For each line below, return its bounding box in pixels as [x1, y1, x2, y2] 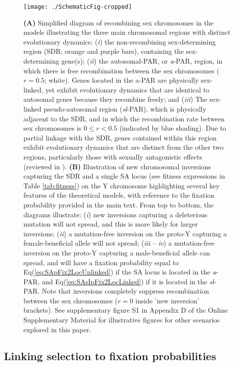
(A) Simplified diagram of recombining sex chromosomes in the [23, 17, 214, 27]
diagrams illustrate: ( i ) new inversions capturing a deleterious [23, 209, 208, 219]
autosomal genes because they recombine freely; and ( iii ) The [23, 94, 208, 104]
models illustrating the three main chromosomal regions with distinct [23, 27, 231, 37]
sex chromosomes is [23, 123, 82, 133]
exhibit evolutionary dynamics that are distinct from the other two [23, 142, 224, 152]
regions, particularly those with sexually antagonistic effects [23, 151, 202, 161]
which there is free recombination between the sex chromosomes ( [23, 65, 219, 75]
